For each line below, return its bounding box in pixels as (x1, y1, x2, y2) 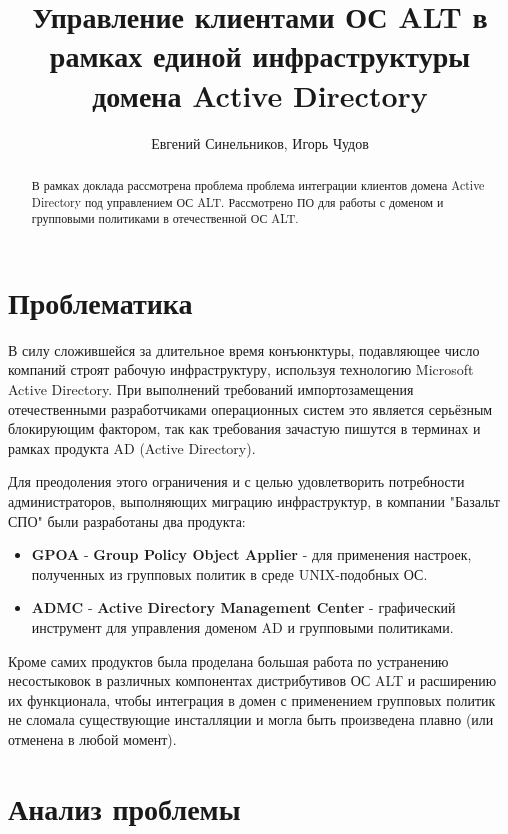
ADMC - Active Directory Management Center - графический (31, 597, 456, 618)
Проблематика (8, 281, 193, 322)
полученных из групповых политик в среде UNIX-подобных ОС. (31, 563, 428, 584)
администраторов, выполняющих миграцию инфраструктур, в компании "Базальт (8, 490, 500, 511)
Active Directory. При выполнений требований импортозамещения (8, 378, 414, 399)
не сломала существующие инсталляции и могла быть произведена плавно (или (8, 709, 494, 730)
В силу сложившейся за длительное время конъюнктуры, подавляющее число (8, 339, 480, 360)
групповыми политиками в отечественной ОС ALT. (31, 210, 299, 227)
